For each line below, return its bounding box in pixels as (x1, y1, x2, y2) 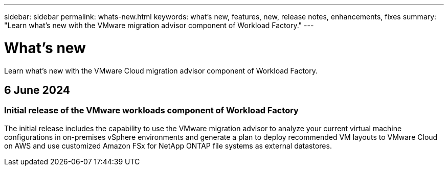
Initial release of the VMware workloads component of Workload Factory (4, 105, 299, 116)
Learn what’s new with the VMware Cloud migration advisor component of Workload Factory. (4, 66, 318, 75)
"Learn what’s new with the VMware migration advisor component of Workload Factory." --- (4, 21, 314, 30)
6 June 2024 (4, 83, 71, 96)
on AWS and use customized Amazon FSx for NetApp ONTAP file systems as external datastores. (4, 141, 332, 150)
